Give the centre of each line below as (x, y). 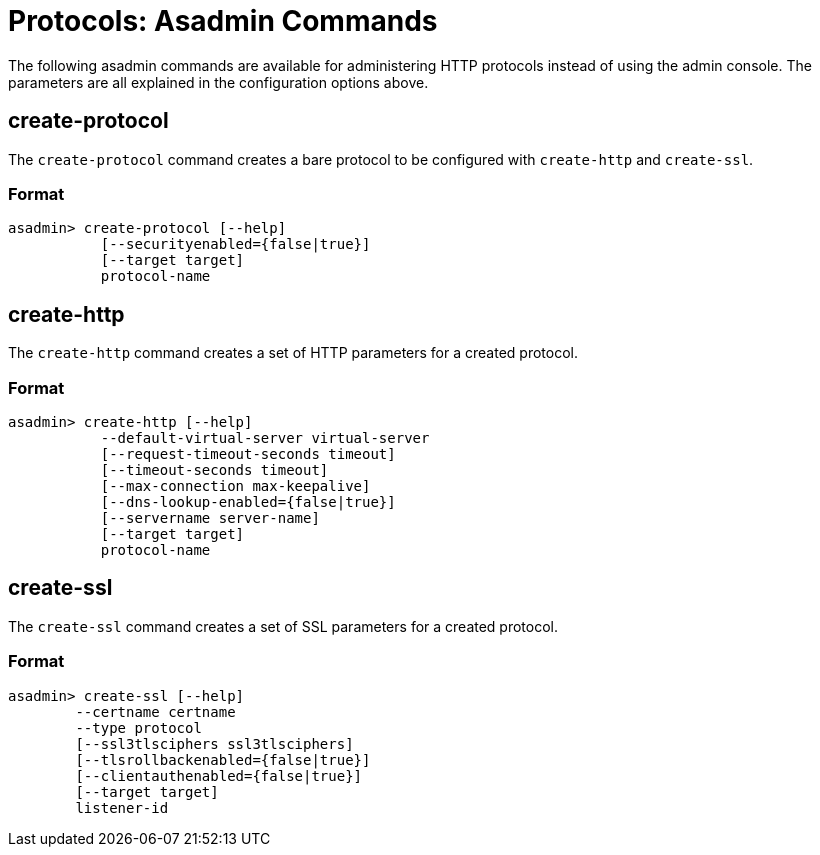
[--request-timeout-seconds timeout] (248, 453)
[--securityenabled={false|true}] (235, 244)
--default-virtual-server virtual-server (265, 437)
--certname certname (155, 711)
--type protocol (138, 727)
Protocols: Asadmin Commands (223, 21)
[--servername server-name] (210, 517)
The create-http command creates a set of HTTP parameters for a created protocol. (293, 353)
